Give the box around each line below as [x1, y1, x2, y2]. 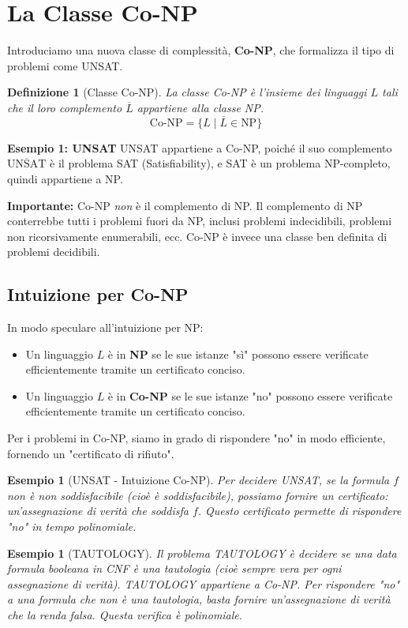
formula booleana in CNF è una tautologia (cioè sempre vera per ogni [7, 560, 342, 577]
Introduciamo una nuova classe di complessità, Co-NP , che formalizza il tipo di [7, 42, 395, 58]
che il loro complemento [7, 99, 122, 115]
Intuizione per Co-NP [7, 282, 189, 306]
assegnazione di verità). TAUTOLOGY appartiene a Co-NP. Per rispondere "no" [7, 575, 400, 592]
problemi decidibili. [7, 243, 100, 260]
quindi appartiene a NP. [7, 170, 123, 186]
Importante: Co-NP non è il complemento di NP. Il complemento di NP [7, 197, 363, 213]
